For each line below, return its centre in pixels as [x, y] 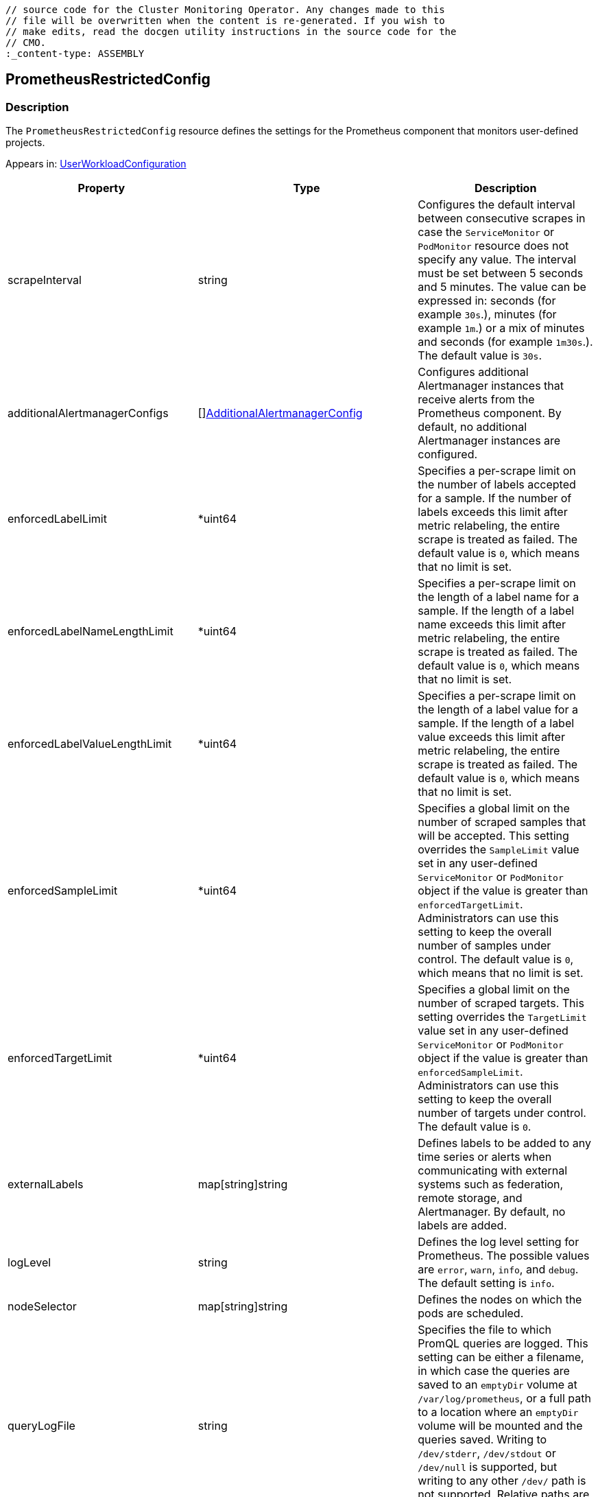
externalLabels [46, 1184]
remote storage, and [470, 1198]
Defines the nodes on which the [500, 1300]
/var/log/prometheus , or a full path [504, 1399]
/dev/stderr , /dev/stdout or [487, 1453]
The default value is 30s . [480, 356]
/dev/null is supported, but [488, 1467]
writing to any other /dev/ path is [502, 1481]
